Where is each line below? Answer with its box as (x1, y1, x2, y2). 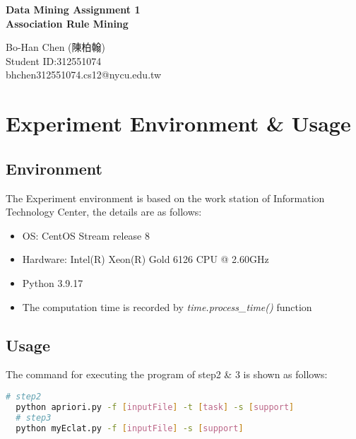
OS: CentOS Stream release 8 (22, 228, 150, 242)
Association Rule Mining (6, 16, 129, 30)
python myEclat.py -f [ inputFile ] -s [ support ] (16, 423, 244, 433)
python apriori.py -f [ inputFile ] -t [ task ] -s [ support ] (16, 402, 295, 412)
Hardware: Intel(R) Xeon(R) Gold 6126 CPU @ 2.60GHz (22, 252, 269, 267)
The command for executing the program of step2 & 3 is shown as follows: (6, 367, 328, 382)
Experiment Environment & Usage (6, 109, 351, 138)
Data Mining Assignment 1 (6, 2, 141, 16)
